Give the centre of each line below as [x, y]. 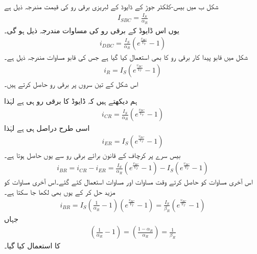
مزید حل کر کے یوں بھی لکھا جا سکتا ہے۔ [60, 191]
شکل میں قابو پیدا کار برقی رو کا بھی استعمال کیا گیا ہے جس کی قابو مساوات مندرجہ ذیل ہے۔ [126, 57]
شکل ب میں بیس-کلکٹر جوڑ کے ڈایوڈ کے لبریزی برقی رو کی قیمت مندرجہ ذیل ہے [111, 6]
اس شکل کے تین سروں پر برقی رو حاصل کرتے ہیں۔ [71, 84]
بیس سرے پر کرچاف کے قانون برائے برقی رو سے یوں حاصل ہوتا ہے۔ [92, 155]
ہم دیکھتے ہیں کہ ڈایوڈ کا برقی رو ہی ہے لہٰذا [71, 101]
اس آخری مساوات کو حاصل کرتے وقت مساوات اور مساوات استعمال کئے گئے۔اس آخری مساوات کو [128, 182]
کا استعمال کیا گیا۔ [32, 246]
